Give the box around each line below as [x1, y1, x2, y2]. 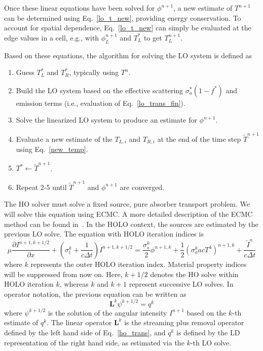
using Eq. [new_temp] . [16, 144, 88, 154]
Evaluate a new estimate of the [16, 133, 112, 144]
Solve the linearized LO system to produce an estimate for [16, 114, 197, 125]
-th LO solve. [190, 337, 232, 347]
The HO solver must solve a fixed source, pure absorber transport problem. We [4, 199, 250, 209]
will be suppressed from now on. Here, [4, 268, 123, 279]
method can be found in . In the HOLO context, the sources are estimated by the [4, 218, 258, 229]
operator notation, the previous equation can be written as [4, 288, 186, 299]
